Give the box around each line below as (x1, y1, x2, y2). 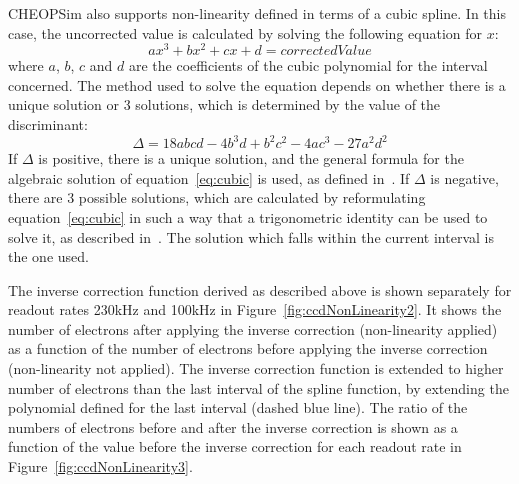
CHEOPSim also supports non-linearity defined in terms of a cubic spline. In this (8, 3, 507, 23)
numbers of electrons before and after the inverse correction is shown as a (8, 416, 458, 437)
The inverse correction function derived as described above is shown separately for (8, 279, 512, 300)
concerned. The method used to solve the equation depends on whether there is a (8, 74, 506, 95)
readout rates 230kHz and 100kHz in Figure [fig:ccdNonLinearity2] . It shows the (8, 299, 502, 320)
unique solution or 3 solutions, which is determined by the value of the (8, 94, 441, 115)
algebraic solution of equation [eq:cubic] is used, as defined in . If (8, 167, 410, 188)
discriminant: (8, 114, 88, 135)
